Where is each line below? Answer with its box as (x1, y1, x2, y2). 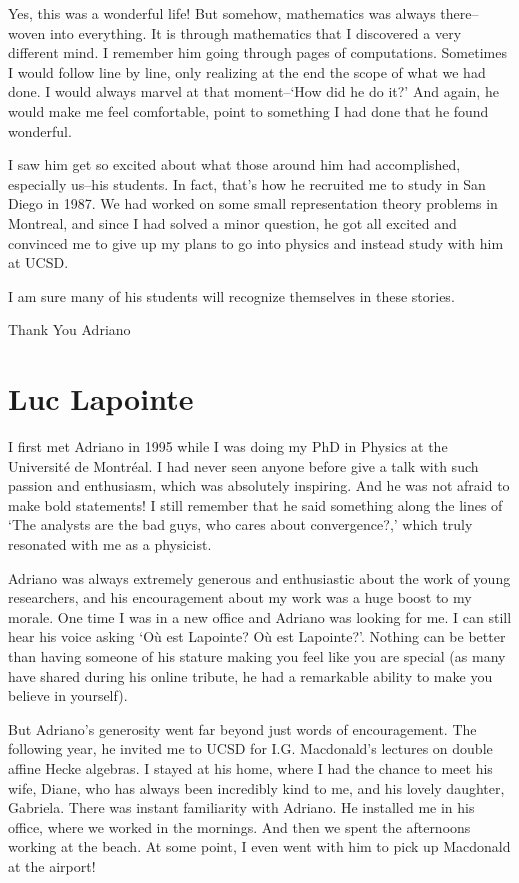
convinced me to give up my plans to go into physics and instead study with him (8, 232, 504, 253)
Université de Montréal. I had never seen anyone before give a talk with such (8, 455, 479, 476)
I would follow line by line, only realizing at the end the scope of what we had (8, 61, 486, 82)
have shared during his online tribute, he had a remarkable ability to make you (8, 665, 493, 686)
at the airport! (8, 855, 96, 876)
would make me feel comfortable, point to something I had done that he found (8, 100, 489, 121)
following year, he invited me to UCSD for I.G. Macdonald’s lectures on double (8, 738, 493, 759)
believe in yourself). (8, 685, 128, 706)
